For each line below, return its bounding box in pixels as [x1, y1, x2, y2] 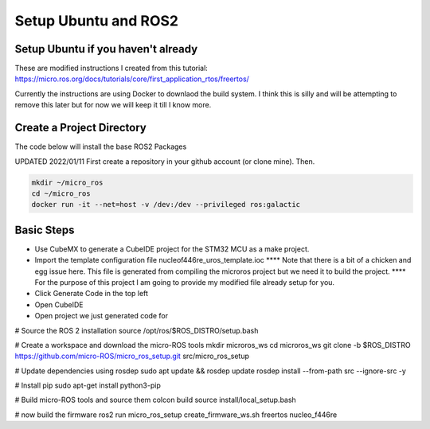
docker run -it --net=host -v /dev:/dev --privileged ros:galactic [31, 200, 301, 209]
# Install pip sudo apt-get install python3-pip [14, 380, 161, 390]
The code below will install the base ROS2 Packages [14, 142, 187, 151]
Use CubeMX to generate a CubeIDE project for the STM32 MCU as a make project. [34, 244, 310, 254]
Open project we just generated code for [34, 311, 169, 321]
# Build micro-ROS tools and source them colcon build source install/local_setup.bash [14, 395, 296, 405]
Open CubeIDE [34, 299, 84, 310]
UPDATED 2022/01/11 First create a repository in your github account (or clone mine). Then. [14, 156, 315, 166]
